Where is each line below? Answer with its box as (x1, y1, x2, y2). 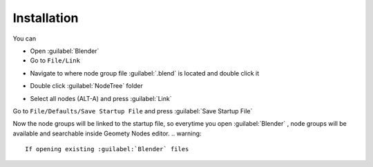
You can (12, 34, 37, 43)
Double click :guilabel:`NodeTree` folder (30, 82, 143, 90)
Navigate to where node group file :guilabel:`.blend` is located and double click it (30, 69, 260, 77)
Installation (12, 10, 79, 25)
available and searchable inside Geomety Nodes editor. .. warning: (12, 129, 202, 137)
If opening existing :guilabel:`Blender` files (25, 145, 189, 153)
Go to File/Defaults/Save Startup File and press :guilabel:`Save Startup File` (12, 107, 253, 115)
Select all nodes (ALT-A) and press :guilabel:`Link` (30, 94, 172, 102)
